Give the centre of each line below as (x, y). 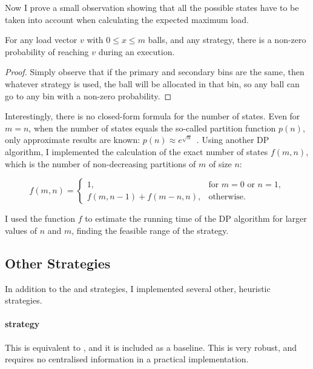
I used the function (40, 218)
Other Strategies (58, 263)
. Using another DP (233, 140)
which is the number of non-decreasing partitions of (100, 163)
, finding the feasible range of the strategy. (150, 230)
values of (21, 230)
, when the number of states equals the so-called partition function (152, 128)
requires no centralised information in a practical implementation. (127, 359)
